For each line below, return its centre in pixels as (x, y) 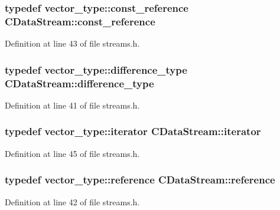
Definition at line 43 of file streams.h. (72, 43)
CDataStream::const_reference (80, 21)
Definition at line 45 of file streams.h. (72, 153)
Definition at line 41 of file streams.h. (72, 105)
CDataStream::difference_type (79, 83)
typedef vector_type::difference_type (96, 69)
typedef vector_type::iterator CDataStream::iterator (133, 131)
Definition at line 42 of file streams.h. (72, 201)
